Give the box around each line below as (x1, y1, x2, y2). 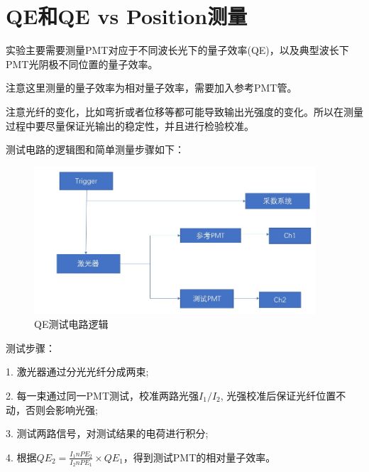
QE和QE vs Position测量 (6, 1, 248, 31)
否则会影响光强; (25, 402, 98, 417)
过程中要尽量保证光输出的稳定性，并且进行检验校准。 (6, 118, 254, 133)
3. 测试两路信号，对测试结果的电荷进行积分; (6, 426, 209, 441)
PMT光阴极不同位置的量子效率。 (6, 56, 158, 71)
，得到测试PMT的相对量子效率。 (123, 449, 276, 464)
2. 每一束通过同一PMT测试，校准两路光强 (6, 388, 199, 402)
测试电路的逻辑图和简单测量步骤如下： (6, 142, 184, 157)
